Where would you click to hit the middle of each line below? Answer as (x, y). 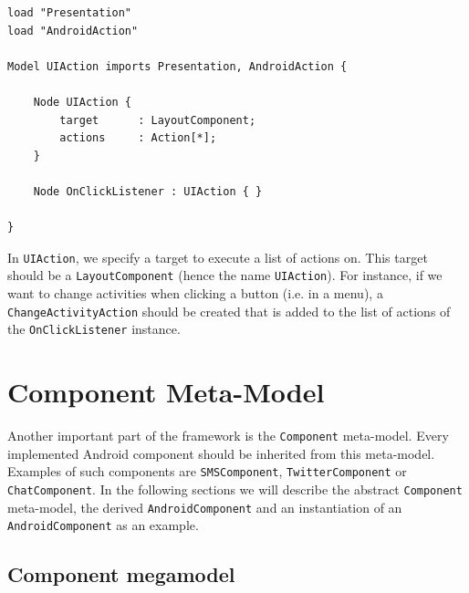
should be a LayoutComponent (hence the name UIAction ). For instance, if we (225, 275)
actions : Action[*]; (138, 138)
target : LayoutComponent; (158, 120)
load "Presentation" (70, 13)
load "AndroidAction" (73, 31)
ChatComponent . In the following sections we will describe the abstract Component (235, 489)
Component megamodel (121, 574)
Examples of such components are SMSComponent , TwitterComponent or (207, 471)
